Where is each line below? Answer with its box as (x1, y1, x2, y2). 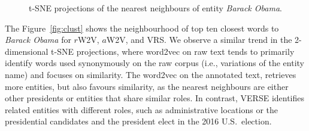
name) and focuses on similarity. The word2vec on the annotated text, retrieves (5, 68, 296, 80)
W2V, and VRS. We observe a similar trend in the (106, 33, 292, 46)
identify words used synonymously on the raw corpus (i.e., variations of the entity (5, 57, 304, 69)
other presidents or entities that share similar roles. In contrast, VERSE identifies (5, 92, 305, 104)
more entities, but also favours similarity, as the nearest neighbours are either (5, 80, 289, 92)
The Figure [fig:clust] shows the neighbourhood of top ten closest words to (5, 21, 279, 34)
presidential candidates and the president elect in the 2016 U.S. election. (5, 115, 272, 127)
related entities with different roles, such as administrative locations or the (5, 103, 278, 116)
